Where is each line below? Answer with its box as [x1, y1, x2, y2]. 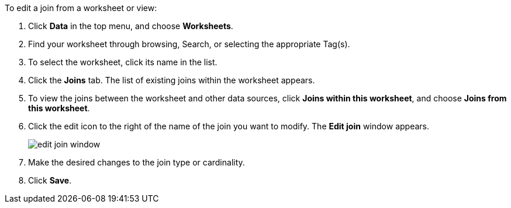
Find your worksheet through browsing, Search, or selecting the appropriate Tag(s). [28, 39, 350, 49]
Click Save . [28, 175, 72, 185]
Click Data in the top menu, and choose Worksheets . [28, 21, 233, 31]
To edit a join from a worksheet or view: [5, 3, 157, 13]
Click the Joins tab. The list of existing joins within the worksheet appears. [28, 75, 315, 85]
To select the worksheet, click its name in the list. [28, 57, 217, 67]
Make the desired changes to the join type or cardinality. [28, 157, 245, 167]
